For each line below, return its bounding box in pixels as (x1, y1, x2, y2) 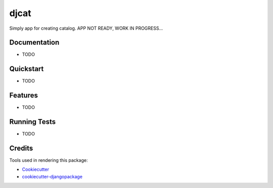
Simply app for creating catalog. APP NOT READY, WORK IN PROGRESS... (9, 25, 163, 31)
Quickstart (9, 65, 44, 73)
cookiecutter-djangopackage (22, 173, 83, 179)
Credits (9, 144, 33, 152)
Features (9, 91, 38, 100)
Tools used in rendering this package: (9, 157, 88, 163)
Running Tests (9, 117, 56, 126)
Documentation (9, 38, 60, 47)
